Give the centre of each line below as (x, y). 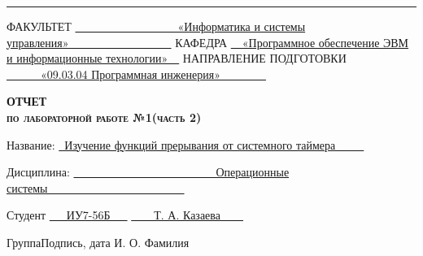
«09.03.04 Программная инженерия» (130, 74)
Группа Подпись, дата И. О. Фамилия (98, 242)
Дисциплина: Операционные (148, 172)
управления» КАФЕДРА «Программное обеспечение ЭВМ (208, 42)
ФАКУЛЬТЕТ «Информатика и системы (156, 26)
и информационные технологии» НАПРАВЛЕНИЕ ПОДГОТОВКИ (177, 58)
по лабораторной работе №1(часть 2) (104, 117)
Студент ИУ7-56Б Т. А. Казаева (113, 215)
